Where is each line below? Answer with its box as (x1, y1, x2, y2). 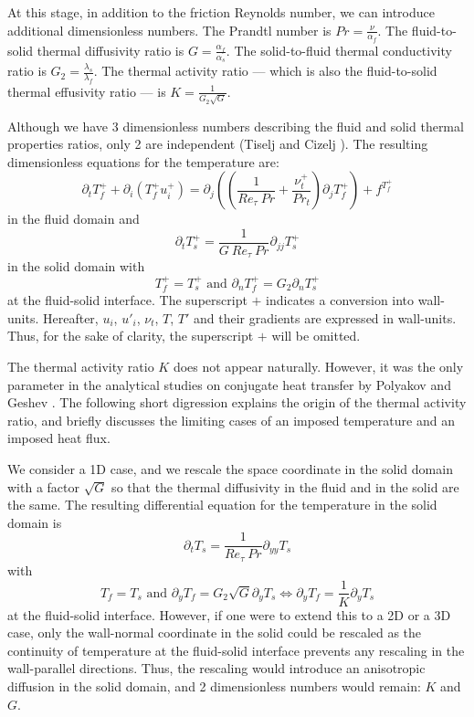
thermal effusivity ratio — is (7, 81, 166, 100)
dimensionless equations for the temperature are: (7, 152, 279, 171)
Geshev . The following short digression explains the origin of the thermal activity (7, 393, 467, 412)
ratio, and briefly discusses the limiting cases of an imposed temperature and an (7, 410, 455, 429)
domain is (7, 512, 62, 532)
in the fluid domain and (7, 209, 140, 228)
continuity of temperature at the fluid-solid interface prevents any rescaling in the (7, 640, 465, 659)
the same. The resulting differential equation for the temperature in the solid (7, 495, 437, 514)
